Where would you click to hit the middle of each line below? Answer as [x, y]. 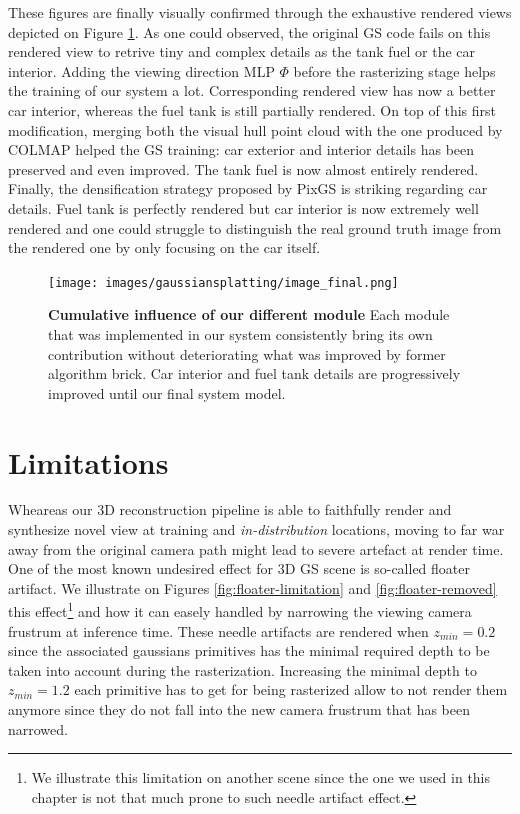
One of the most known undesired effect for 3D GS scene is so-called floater [239, 568]
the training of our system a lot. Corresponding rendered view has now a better [252, 90]
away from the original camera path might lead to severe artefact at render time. [256, 548]
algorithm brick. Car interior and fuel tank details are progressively [254, 373]
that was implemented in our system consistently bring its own [240, 333]
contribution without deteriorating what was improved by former [247, 353]
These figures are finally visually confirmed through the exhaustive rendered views [260, 12]
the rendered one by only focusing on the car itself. [164, 247]
